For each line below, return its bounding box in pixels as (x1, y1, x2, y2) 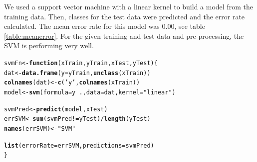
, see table (174, 21, 205, 31)
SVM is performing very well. (4, 40, 94, 51)
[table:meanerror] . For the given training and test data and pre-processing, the (4, 30, 244, 41)
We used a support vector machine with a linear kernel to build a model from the (4, 1, 253, 11)
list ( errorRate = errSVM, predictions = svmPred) (4, 142, 154, 149)
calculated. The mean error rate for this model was (4, 21, 160, 31)
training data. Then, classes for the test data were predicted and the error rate (4, 11, 245, 21)
